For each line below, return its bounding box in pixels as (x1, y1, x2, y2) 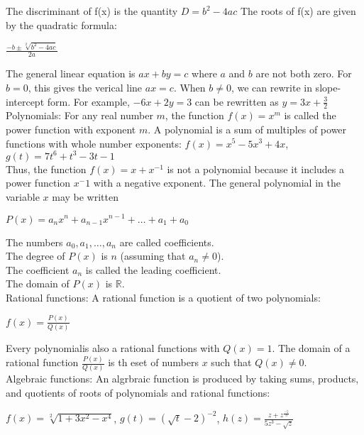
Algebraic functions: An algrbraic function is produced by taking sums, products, (6, 371, 359, 386)
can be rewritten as (194, 94, 279, 109)
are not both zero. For (255, 66, 352, 81)
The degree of (6, 248, 65, 263)
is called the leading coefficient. (85, 262, 221, 277)
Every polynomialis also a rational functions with (6, 341, 220, 356)
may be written (52, 189, 118, 204)
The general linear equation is (6, 66, 136, 81)
